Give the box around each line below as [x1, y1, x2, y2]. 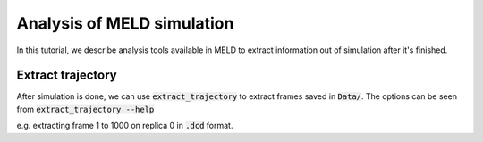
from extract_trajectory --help [16, 104, 155, 114]
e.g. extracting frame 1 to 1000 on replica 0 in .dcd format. [16, 121, 233, 131]
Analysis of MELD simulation [16, 13, 234, 33]
